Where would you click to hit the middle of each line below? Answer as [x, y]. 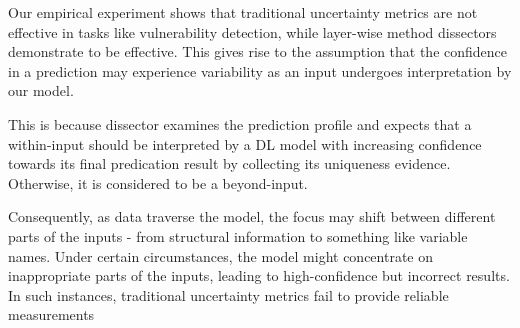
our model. [41, 90]
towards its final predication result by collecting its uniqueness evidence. [229, 163]
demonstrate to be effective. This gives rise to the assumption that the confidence [258, 51]
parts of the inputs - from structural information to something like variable [238, 235]
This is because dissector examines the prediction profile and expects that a [240, 123]
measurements [51, 314]
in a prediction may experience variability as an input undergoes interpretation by [260, 70]
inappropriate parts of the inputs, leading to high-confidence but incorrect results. [259, 275]
